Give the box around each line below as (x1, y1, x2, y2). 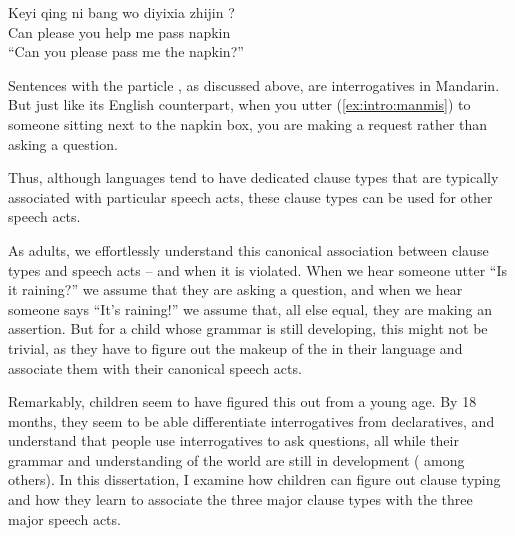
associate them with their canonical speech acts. (8, 357, 302, 378)
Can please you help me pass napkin (8, 21, 231, 42)
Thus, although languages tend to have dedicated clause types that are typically (8, 167, 499, 188)
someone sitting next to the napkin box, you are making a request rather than (8, 113, 488, 134)
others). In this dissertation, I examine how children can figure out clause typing (8, 469, 501, 490)
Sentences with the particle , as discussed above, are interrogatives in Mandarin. (8, 74, 500, 95)
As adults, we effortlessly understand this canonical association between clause (8, 239, 489, 260)
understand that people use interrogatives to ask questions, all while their (8, 430, 459, 451)
